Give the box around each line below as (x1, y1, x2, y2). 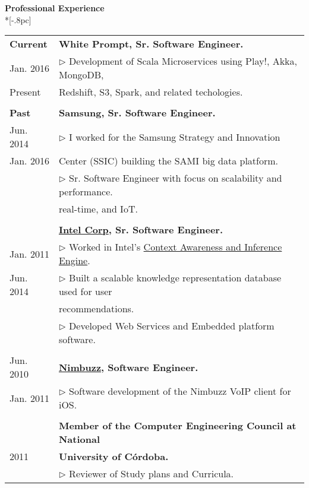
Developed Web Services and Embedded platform (69, 319, 275, 333)
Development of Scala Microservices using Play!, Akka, (69, 54, 298, 68)
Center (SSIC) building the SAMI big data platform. (58, 154, 279, 168)
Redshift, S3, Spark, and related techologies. (58, 85, 243, 99)
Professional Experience (5, 2, 105, 14)
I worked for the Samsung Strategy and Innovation (69, 129, 280, 144)
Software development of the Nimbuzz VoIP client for (69, 384, 291, 398)
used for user (58, 284, 112, 299)
